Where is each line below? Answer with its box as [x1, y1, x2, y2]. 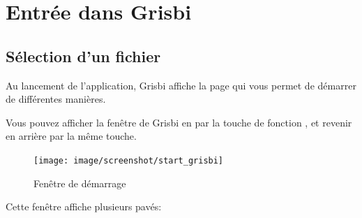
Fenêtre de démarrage [33, 175, 126, 190]
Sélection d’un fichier [6, 45, 161, 66]
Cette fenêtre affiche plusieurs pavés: [6, 199, 162, 214]
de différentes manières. [6, 92, 106, 106]
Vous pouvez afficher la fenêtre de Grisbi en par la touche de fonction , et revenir [6, 115, 352, 129]
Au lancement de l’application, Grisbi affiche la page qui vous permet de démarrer [6, 78, 356, 92]
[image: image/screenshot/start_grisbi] [33, 155, 224, 166]
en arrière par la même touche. [6, 129, 137, 143]
